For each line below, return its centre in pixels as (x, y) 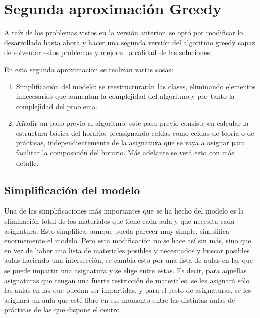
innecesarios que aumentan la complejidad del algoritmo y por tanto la (125, 96)
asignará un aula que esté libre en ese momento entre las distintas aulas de (120, 300)
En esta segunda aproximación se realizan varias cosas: (89, 69)
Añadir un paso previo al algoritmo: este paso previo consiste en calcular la (132, 123)
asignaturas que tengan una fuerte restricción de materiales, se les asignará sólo (127, 280)
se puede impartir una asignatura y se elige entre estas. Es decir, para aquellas (125, 270)
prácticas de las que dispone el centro (62, 310)
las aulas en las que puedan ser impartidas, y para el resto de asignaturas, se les (128, 290)
